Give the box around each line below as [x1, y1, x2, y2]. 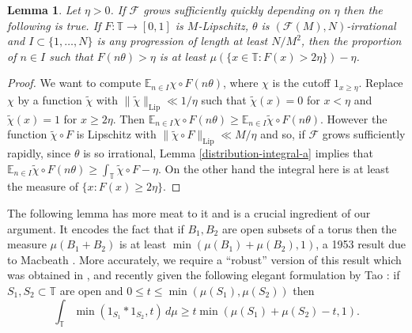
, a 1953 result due [316, 236, 406, 252]
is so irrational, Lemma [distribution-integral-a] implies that [83, 145, 373, 161]
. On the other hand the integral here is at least [158, 160, 390, 176]
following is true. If [7, 17, 101, 33]
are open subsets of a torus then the [221, 220, 397, 237]
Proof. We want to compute [7, 74, 142, 91]
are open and [59, 282, 123, 298]
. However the [320, 110, 387, 127]
